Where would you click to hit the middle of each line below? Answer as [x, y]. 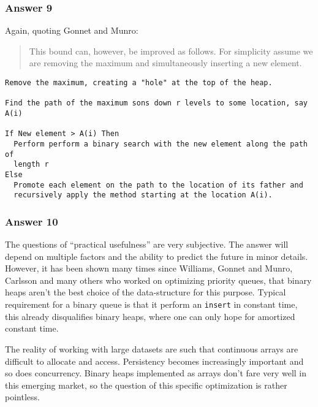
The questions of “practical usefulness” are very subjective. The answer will [147, 244]
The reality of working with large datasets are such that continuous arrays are [152, 348]
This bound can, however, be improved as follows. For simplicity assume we [171, 51]
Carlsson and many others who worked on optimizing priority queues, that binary [158, 280]
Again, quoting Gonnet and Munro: [72, 30]
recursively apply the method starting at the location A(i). [143, 195]
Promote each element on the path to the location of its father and [158, 185]
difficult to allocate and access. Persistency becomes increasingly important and [154, 361]
